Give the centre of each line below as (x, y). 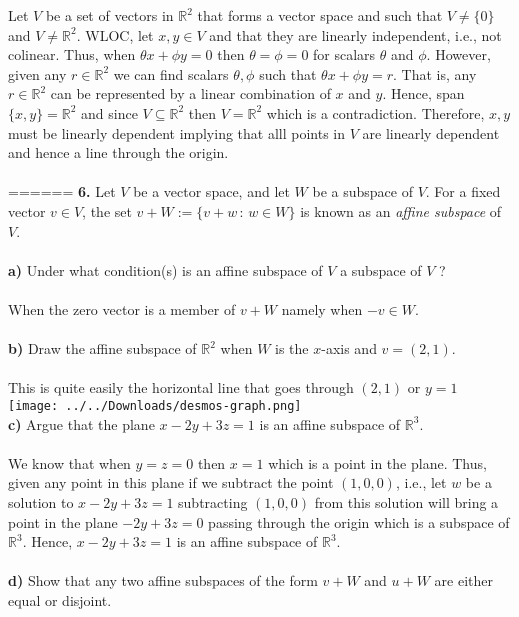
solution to (41, 501)
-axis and (349, 348)
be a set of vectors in (109, 15)
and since (109, 112)
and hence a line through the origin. (118, 152)
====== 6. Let (62, 191)
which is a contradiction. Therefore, (375, 112)
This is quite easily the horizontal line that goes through (181, 387)
